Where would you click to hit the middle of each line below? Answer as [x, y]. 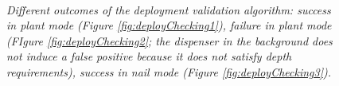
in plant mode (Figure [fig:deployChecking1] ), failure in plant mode [169, 25]
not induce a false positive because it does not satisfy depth [149, 56]
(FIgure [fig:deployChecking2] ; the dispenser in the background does [169, 40]
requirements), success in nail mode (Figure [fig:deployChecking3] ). [169, 71]
